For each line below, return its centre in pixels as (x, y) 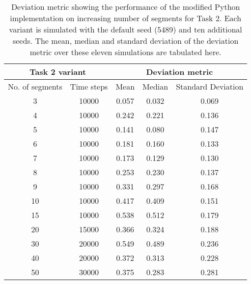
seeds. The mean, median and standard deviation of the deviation (125, 41)
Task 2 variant (58, 72)
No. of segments (35, 86)
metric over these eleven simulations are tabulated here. (125, 52)
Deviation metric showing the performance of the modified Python (125, 7)
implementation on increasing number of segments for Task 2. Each (126, 18)
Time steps (89, 86)
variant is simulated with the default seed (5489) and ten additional (125, 29)
